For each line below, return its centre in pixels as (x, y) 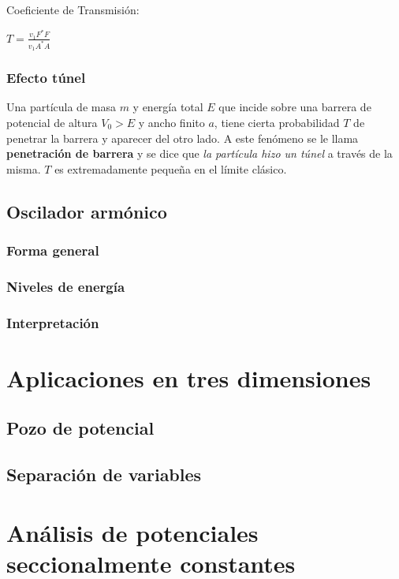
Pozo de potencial (80, 428)
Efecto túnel (46, 78)
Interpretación (53, 322)
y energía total (168, 107)
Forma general (53, 250)
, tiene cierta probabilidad (277, 122)
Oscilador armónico (87, 211)
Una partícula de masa (61, 107)
